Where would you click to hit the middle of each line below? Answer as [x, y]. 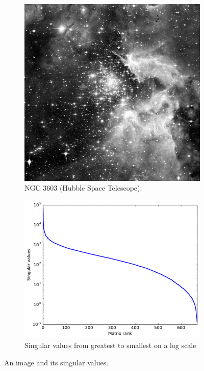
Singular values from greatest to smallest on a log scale [110, 345]
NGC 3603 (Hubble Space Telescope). [83, 188]
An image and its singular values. [56, 362]
